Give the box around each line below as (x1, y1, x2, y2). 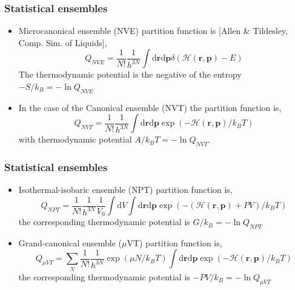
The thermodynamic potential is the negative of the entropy (18, 68, 242, 81)
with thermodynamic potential (18, 133, 132, 146)
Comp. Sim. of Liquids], (18, 36, 107, 49)
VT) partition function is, (127, 236, 222, 249)
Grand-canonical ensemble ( (18, 236, 122, 249)
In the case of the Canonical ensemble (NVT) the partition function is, (18, 101, 282, 113)
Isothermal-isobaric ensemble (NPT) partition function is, (18, 183, 233, 196)
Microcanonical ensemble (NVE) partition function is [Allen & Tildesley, (18, 24, 288, 37)
